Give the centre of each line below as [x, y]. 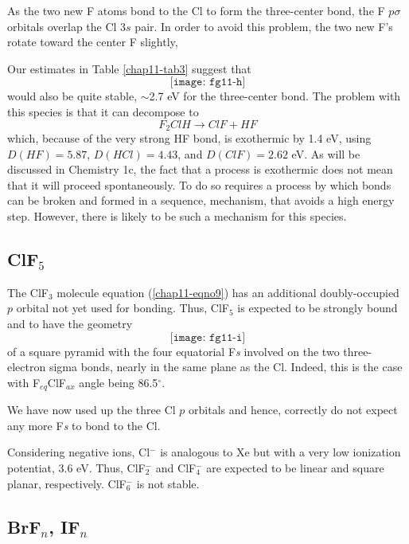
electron [27, 367]
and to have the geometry [70, 323]
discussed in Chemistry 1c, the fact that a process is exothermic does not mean [200, 169]
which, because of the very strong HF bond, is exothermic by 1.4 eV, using [189, 138]
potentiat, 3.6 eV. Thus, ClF [76, 467]
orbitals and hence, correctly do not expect [293, 410]
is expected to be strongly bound [317, 308]
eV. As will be [326, 153]
